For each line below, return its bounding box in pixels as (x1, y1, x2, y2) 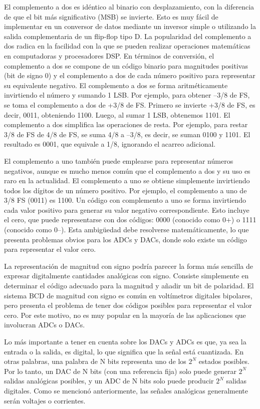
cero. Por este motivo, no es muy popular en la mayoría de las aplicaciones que (4, 309, 246, 320)
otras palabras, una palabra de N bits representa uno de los (4, 356, 186, 366)
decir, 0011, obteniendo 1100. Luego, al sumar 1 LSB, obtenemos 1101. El (4, 109, 230, 120)
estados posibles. (198, 356, 249, 366)
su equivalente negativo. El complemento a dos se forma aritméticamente (4, 80, 228, 90)
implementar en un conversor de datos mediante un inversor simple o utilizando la (4, 21, 256, 32)
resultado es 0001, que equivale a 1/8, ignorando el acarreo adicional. (4, 139, 216, 149)
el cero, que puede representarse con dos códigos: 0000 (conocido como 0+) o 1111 (4, 214, 256, 225)
